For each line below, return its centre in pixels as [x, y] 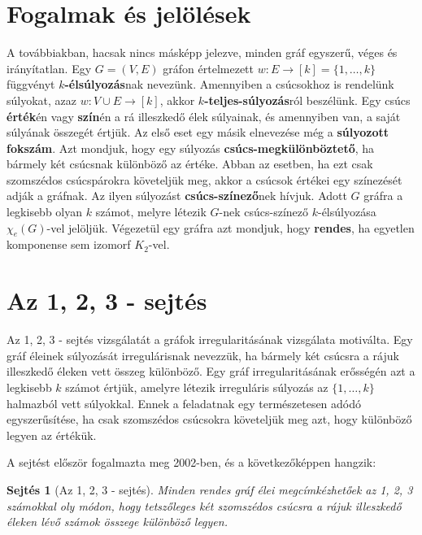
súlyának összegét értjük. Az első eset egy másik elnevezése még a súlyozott [198, 132]
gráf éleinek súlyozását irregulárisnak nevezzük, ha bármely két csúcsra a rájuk [203, 355]
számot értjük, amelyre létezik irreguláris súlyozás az [197, 387]
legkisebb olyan [45, 212]
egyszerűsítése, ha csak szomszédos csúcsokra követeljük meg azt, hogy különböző [209, 419]
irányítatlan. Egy [49, 68]
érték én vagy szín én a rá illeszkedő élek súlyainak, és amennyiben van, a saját [204, 116]
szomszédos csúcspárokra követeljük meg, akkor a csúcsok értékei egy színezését [204, 179]
